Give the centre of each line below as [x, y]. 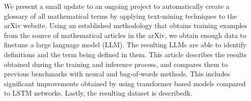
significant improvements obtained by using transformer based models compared [125, 83]
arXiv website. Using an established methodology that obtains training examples [126, 25]
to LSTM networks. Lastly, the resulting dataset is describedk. [98, 93]
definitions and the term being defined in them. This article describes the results [125, 54]
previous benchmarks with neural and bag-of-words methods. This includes [117, 74]
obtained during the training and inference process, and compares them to [116, 64]
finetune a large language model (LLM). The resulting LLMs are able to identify [125, 45]
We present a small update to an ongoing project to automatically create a [117, 6]
